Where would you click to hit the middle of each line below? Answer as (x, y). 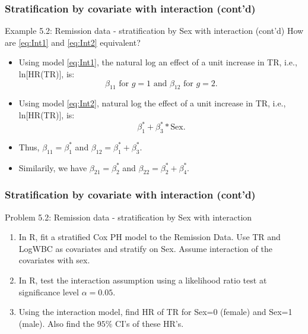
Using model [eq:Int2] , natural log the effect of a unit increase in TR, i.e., (152, 103)
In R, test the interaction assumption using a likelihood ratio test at (143, 280)
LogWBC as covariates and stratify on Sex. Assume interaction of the (145, 248)
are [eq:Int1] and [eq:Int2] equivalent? (73, 42)
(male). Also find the (57, 323)
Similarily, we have (53, 167)
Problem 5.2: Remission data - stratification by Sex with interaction (128, 217)
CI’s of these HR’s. (150, 323)
